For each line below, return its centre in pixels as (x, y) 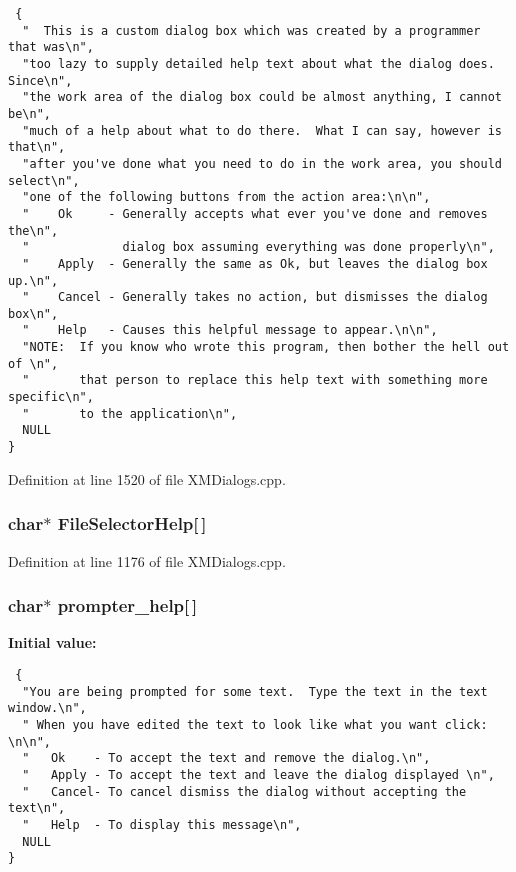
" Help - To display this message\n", (162, 824)
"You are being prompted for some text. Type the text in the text (255, 691)
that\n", (37, 147)
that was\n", (51, 47)
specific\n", (51, 397)
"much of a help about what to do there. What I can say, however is (262, 130)
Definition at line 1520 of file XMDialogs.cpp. (147, 478)
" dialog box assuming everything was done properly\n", (258, 247)
